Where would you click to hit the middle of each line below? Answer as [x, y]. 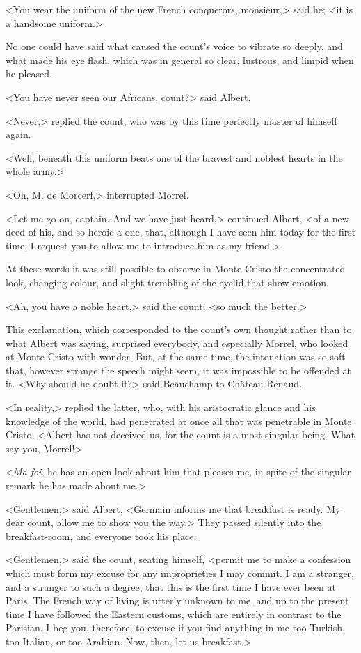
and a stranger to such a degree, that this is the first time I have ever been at [171, 586]
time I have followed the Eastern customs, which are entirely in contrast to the [174, 614]
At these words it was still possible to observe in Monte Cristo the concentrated [176, 269]
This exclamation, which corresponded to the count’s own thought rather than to [179, 329]
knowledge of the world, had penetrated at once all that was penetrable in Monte [179, 421]
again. [18, 134]
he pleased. [29, 74]
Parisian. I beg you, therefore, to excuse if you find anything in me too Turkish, [175, 628]
